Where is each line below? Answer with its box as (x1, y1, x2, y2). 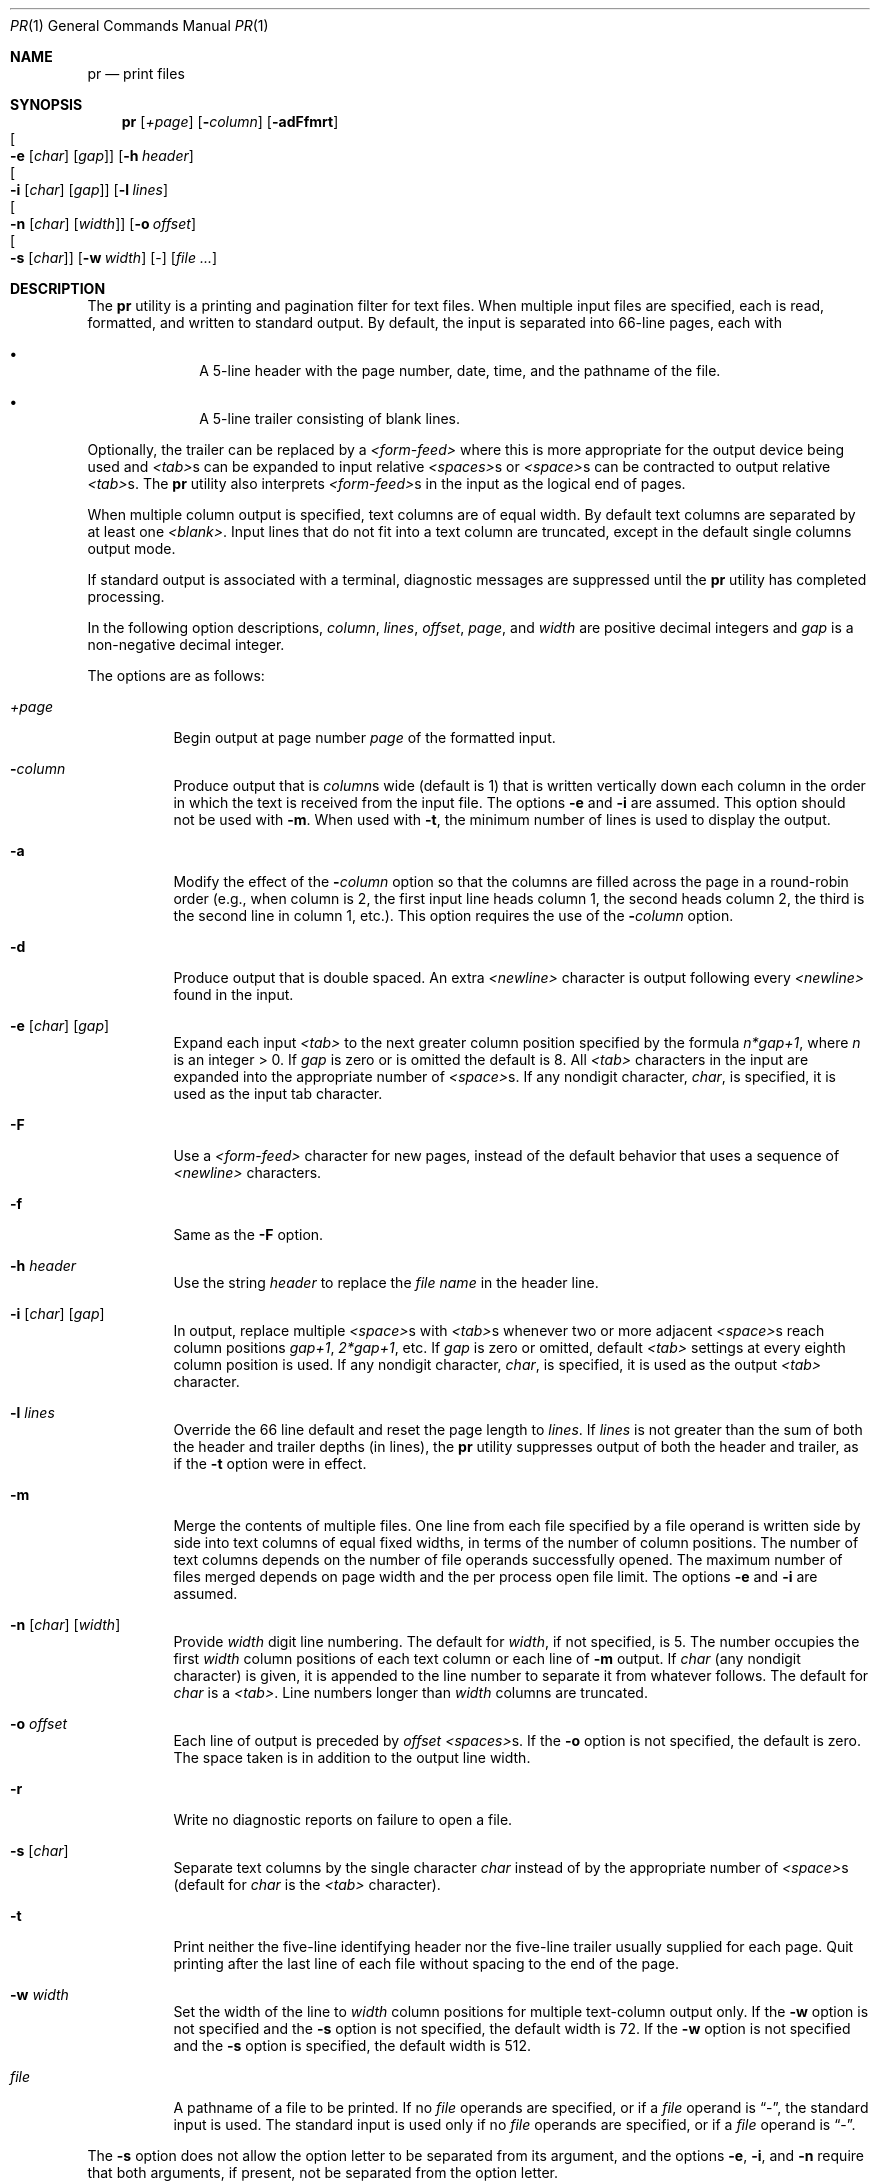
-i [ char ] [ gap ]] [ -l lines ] (10, 181, 169, 198)
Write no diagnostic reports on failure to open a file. (173, 1811, 513, 1828)
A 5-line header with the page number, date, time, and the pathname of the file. (199, 362, 721, 379)
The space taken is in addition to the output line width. (173, 1749, 531, 1766)
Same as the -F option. (173, 1226, 324, 1243)
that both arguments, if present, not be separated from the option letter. (87, 2164, 559, 2181)
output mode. (87, 540, 176, 557)
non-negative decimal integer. (87, 636, 285, 653)
